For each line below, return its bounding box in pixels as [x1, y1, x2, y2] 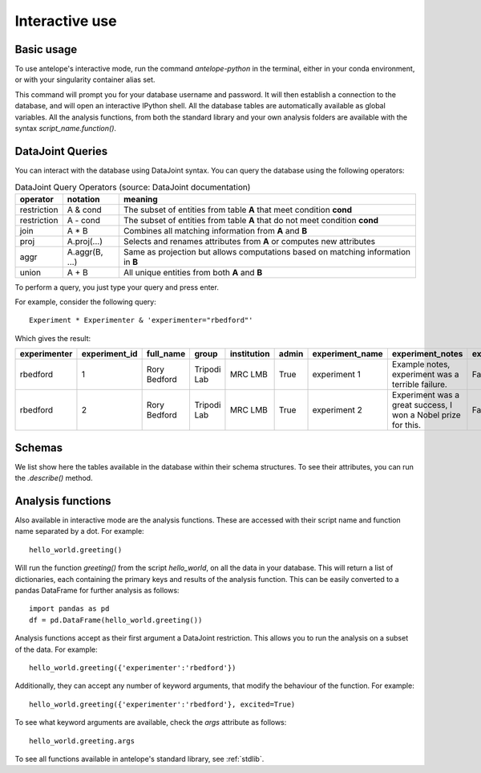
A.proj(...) [67, 235, 103, 246]
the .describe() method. [14, 474, 93, 483]
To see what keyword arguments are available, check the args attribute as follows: [14, 718, 287, 727]
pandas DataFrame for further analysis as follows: [14, 586, 180, 596]
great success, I [391, 400, 453, 411]
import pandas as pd [29, 604, 110, 613]
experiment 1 [312, 369, 361, 380]
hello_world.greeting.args [29, 736, 135, 746]
